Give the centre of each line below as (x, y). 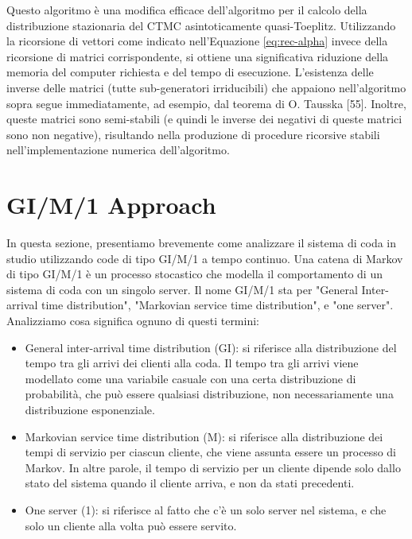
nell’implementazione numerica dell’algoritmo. (118, 150)
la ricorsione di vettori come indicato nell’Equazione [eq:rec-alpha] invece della (197, 41)
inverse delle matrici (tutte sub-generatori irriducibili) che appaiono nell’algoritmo (206, 87)
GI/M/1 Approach (111, 205)
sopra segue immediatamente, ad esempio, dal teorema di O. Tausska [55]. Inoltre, (206, 103)
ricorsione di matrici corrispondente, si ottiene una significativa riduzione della (198, 56)
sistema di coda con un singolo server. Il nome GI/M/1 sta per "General (182, 289)
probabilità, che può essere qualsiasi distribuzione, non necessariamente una (209, 394)
